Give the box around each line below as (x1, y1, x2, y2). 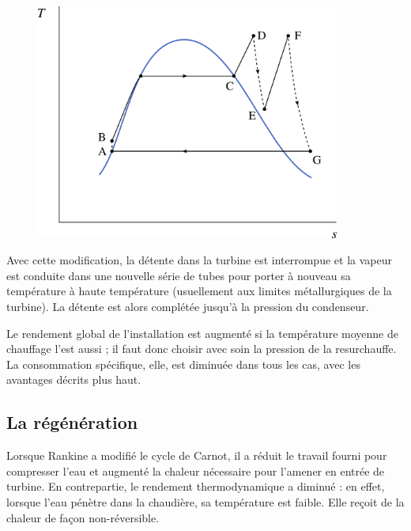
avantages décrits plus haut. (6, 371, 141, 388)
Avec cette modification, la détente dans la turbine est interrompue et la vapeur (6, 252, 392, 268)
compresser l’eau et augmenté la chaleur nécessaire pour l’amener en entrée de (6, 462, 385, 479)
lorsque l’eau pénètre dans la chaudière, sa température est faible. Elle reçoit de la (6, 494, 405, 510)
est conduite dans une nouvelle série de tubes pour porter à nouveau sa (6, 267, 351, 283)
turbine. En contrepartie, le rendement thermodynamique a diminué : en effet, (6, 478, 385, 495)
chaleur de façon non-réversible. (6, 509, 160, 525)
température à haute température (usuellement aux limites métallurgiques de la (6, 283, 392, 299)
